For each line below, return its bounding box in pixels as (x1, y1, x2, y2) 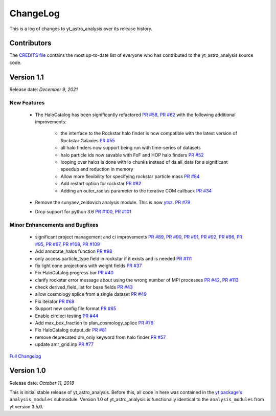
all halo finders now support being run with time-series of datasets (60, 145, 201, 151)
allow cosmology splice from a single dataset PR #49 (35, 291, 147, 297)
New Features (9, 99, 45, 106)
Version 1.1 (9, 73, 44, 81)
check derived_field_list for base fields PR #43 (35, 284, 133, 290)
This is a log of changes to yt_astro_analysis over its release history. (9, 26, 153, 32)
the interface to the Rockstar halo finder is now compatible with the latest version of (60, 130, 238, 137)
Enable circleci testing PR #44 (35, 313, 99, 319)
